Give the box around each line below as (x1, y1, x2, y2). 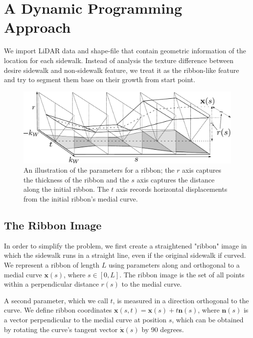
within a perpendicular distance (4, 279, 99, 289)
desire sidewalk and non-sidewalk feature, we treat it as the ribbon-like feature (4, 65, 239, 75)
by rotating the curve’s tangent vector (4, 324, 118, 334)
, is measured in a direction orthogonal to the (113, 295, 249, 305)
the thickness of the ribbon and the (23, 174, 129, 184)
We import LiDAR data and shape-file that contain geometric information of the (4, 45, 246, 56)
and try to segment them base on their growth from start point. (4, 74, 195, 85)
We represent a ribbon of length (4, 260, 100, 270)
